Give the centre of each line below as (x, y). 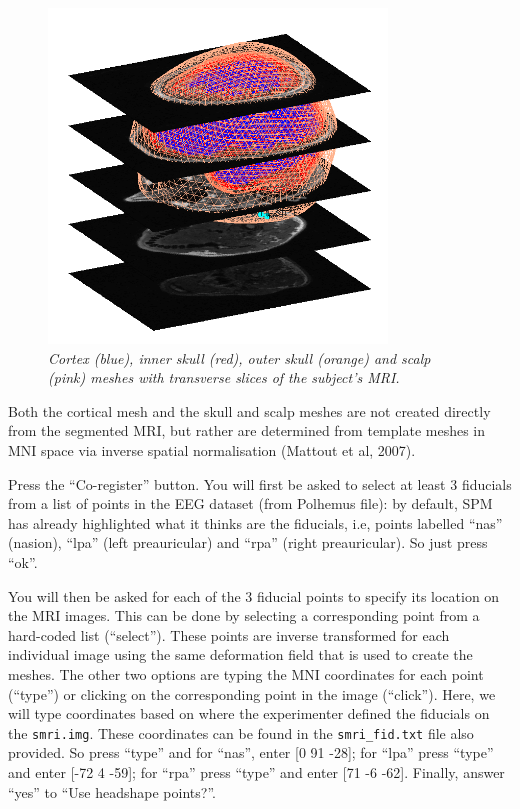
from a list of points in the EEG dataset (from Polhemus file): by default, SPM (250, 503)
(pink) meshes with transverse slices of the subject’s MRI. (224, 377)
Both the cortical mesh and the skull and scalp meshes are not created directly (249, 410)
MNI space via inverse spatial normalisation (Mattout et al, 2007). (212, 450)
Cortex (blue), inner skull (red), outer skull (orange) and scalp (239, 357)
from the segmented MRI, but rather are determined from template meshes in (247, 430)
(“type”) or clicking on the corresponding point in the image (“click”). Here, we (252, 693)
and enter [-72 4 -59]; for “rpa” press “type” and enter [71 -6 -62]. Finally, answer (256, 772)
